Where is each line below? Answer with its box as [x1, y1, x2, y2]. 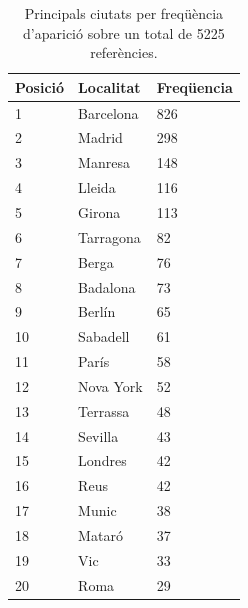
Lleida [78, 177, 116, 198]
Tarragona [78, 226, 141, 247]
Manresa [78, 152, 130, 173]
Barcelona [78, 102, 139, 123]
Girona [78, 202, 121, 222]
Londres [78, 450, 127, 471]
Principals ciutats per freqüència [24, 3, 224, 23]
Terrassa [78, 400, 130, 421]
